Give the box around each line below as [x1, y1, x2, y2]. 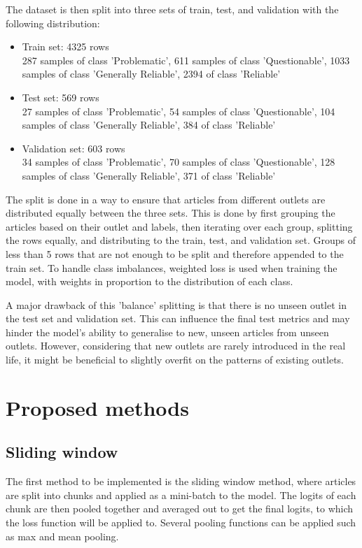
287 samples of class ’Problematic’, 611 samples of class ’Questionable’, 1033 [22, 52, 350, 67]
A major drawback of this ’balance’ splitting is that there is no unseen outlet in [6, 297, 347, 312]
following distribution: [6, 15, 100, 30]
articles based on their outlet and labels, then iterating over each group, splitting [6, 219, 353, 233]
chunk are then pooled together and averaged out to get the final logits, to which [6, 501, 354, 516]
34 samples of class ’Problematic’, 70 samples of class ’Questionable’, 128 [22, 154, 335, 169]
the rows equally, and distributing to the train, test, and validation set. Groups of [6, 233, 356, 247]
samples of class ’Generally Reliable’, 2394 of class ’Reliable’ [22, 66, 281, 81]
